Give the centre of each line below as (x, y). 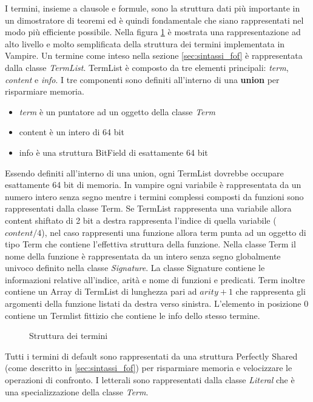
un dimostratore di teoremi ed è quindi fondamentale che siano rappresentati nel (154, 20)
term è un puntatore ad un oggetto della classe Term (117, 111)
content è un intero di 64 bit (72, 132)
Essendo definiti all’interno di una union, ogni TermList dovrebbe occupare (144, 173)
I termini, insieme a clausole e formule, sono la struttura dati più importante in (153, 8)
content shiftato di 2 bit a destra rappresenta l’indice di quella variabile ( (141, 220)
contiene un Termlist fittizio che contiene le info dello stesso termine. (133, 315)
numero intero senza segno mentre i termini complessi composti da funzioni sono (154, 196)
